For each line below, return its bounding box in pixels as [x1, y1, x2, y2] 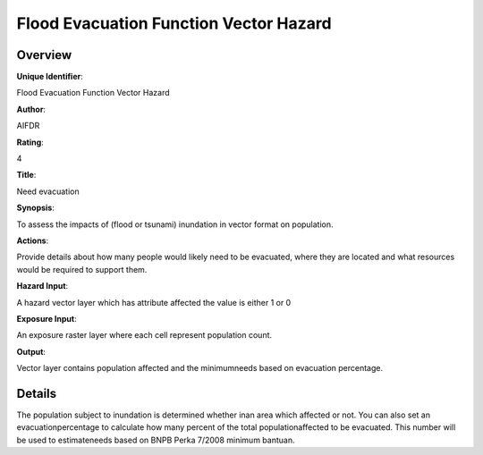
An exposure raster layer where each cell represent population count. [16, 330, 273, 341]
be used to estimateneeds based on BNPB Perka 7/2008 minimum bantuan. [16, 434, 295, 445]
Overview [16, 47, 72, 63]
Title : [16, 170, 37, 181]
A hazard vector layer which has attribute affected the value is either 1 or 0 [16, 297, 292, 308]
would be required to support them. [16, 264, 148, 274]
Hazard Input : [16, 281, 69, 291]
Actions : [16, 235, 49, 246]
